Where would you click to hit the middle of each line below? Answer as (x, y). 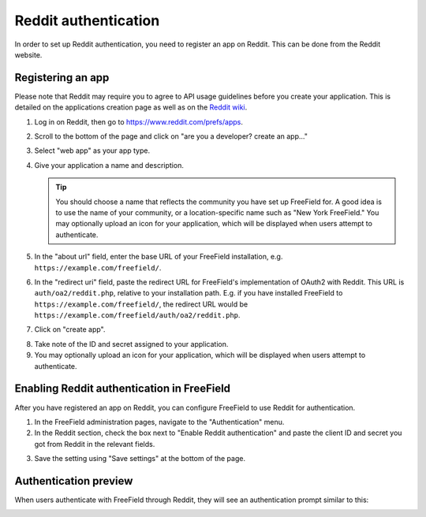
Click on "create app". (70, 329)
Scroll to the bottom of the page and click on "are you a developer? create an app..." (171, 136)
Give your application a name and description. (109, 165)
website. (28, 54)
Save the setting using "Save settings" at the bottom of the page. (140, 459)
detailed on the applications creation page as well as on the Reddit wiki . (131, 107)
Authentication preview (74, 481)
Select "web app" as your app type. (92, 151)
